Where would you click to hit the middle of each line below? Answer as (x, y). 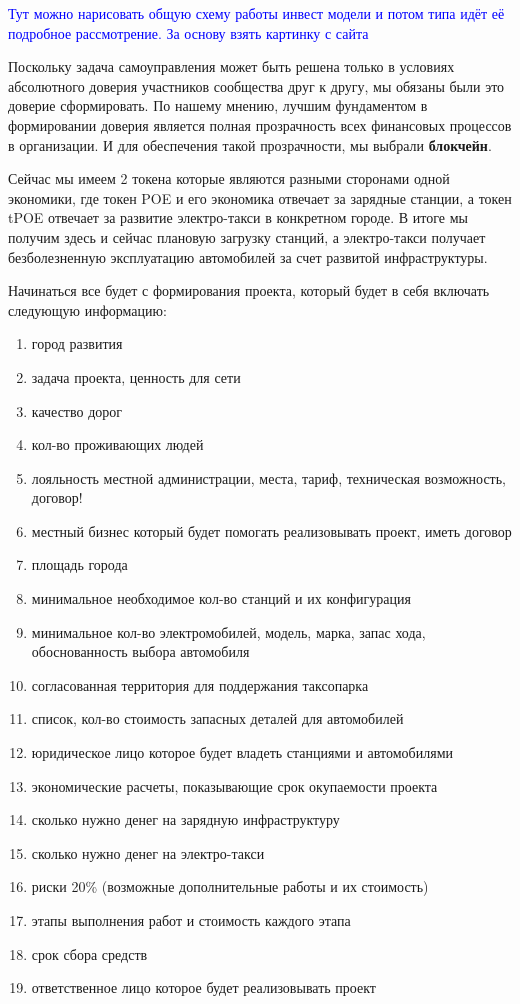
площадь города (79, 564)
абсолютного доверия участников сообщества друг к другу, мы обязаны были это (256, 85)
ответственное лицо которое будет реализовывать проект (203, 987)
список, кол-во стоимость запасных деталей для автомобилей (217, 718)
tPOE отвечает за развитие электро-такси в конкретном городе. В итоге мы (238, 217)
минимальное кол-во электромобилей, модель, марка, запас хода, (228, 631)
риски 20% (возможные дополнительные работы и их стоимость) (230, 886)
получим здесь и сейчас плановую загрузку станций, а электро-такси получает (247, 236)
